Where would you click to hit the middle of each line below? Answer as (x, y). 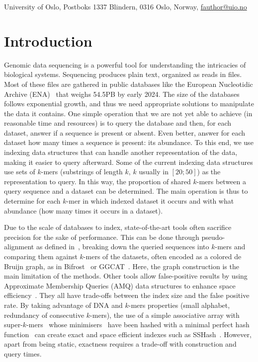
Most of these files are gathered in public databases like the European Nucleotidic (129, 84)
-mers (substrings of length (82, 172)
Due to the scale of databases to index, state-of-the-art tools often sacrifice (118, 227)
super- (13, 325)
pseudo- (213, 237)
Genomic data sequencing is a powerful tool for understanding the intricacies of (125, 64)
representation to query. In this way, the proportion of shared (97, 181)
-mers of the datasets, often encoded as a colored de (162, 256)
